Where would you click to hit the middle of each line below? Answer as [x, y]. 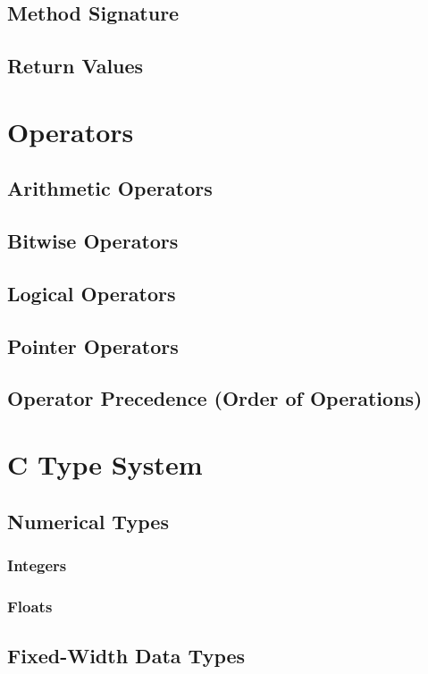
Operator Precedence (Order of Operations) [215, 398]
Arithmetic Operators [110, 188]
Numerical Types [88, 521]
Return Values [76, 66]
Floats [30, 606]
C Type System [105, 464]
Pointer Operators [93, 345]
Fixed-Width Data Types [126, 656]
